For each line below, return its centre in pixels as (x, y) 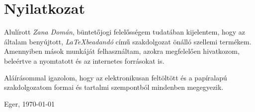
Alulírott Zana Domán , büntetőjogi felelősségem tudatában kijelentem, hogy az (125, 32)
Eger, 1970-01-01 (30, 103)
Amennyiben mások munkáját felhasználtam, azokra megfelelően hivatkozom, (122, 51)
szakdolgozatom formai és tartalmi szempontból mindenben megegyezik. (114, 87)
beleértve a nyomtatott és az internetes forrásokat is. (84, 60)
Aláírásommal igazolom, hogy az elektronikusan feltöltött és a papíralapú (116, 77)
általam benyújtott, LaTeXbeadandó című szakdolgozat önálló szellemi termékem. (128, 41)
